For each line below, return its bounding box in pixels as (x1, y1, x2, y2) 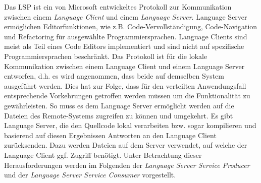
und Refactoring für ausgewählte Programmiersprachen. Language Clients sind (4, 31, 247, 41)
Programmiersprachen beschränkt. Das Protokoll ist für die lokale (4, 50, 207, 61)
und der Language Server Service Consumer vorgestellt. (4, 169, 176, 180)
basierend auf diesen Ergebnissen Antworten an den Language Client (4, 130, 217, 140)
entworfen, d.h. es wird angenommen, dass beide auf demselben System (4, 71, 225, 81)
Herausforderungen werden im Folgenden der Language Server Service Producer (4, 159, 250, 170)
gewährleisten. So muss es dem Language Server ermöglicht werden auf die (4, 100, 234, 110)
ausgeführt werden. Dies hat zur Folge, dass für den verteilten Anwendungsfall (4, 80, 246, 91)
